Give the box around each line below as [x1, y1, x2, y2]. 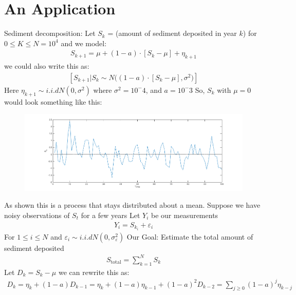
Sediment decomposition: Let [4, 28, 96, 38]
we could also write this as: [4, 61, 89, 71]
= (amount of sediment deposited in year [107, 28, 237, 38]
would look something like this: [4, 96, 102, 107]
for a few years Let [81, 209, 140, 220]
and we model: [61, 37, 107, 48]
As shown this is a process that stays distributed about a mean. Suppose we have [4, 200, 261, 210]
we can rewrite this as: [58, 266, 129, 277]
